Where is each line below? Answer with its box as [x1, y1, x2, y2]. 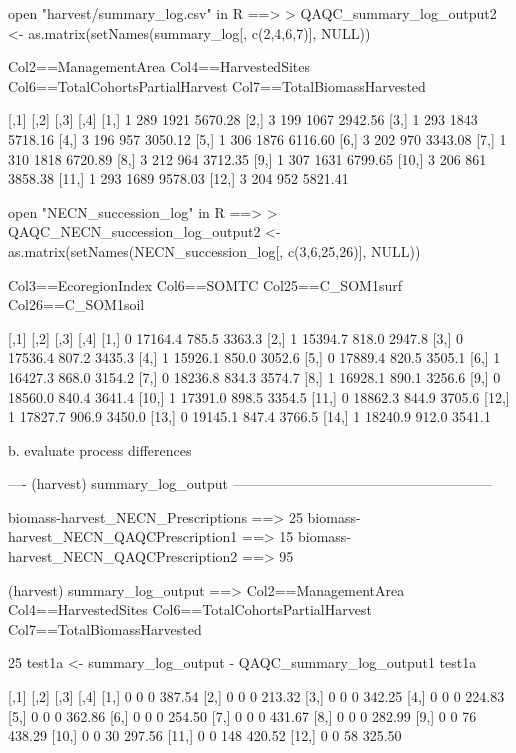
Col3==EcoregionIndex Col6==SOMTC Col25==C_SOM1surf [8, 274, 402, 295]
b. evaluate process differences [8, 439, 192, 460]
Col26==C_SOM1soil [8, 294, 145, 315]
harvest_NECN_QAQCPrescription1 [8, 526, 238, 547]
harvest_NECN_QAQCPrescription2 [8, 546, 238, 567]
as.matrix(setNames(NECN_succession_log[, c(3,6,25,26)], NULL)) [8, 240, 421, 261]
